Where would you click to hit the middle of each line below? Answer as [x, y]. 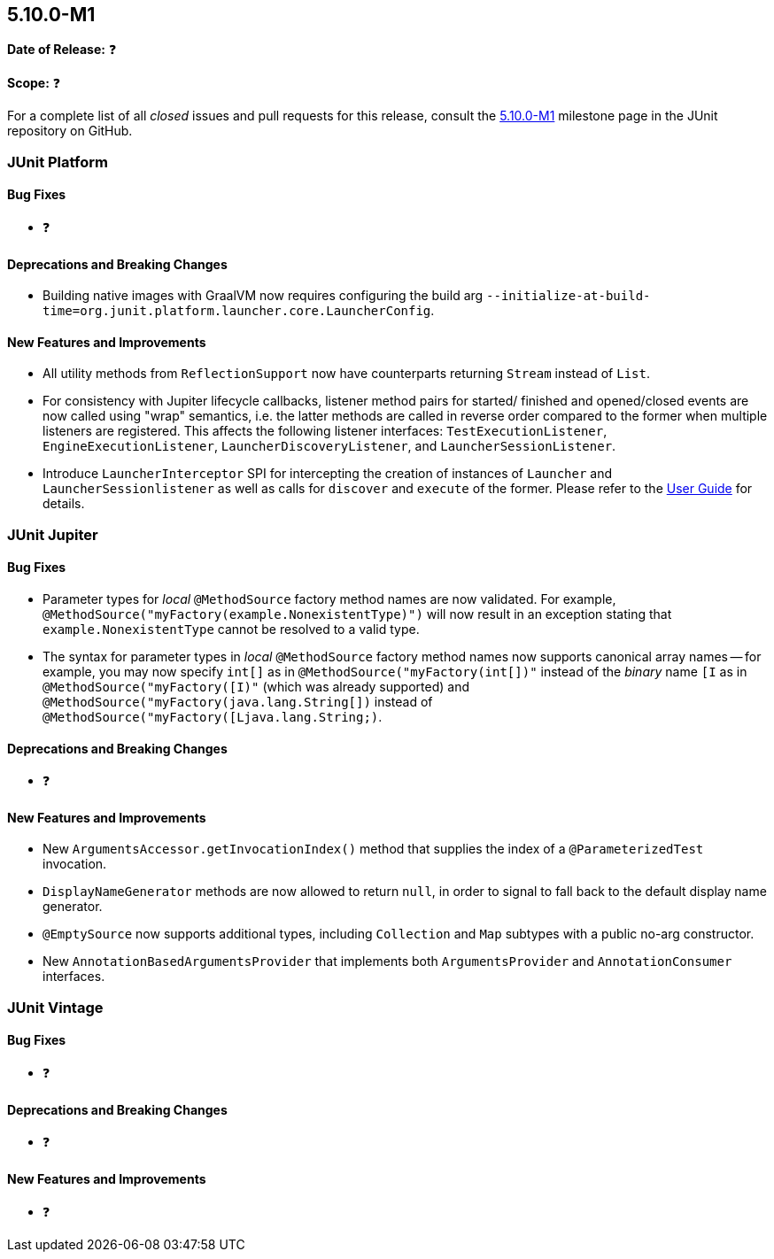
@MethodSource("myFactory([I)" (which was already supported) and [256, 687]
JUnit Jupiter [53, 534]
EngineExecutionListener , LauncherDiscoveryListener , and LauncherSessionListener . [329, 446]
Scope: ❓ [34, 83]
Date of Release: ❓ [62, 50]
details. [64, 504]
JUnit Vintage [55, 1007]
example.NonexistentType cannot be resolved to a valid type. [231, 629]
